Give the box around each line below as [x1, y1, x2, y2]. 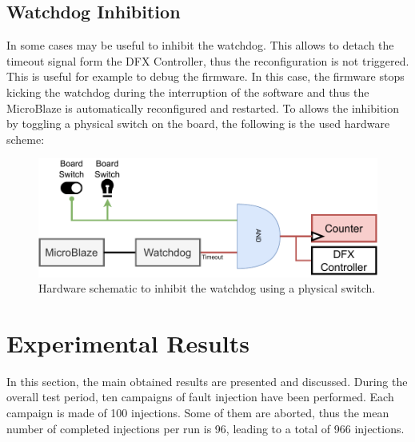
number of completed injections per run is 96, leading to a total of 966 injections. [6, 420, 405, 436]
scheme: [6, 130, 45, 147]
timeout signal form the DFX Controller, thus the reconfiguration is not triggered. [6, 52, 409, 69]
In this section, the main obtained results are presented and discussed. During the [6, 372, 408, 389]
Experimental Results [6, 326, 249, 359]
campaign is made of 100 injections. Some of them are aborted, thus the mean [6, 404, 389, 421]
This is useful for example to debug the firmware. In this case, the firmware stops [6, 68, 405, 85]
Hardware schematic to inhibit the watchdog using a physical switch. [38, 280, 376, 297]
